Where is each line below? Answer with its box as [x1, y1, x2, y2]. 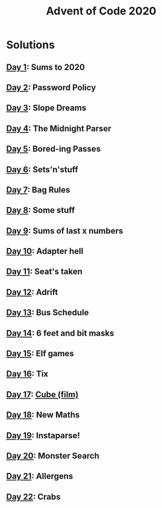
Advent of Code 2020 [46, 4, 157, 18]
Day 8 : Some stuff [6, 205, 75, 215]
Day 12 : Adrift [6, 287, 58, 297]
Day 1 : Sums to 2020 [6, 62, 86, 72]
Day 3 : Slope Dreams [6, 103, 87, 113]
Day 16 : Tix [6, 369, 49, 379]
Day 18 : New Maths [6, 410, 80, 420]
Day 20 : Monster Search [6, 451, 99, 461]
